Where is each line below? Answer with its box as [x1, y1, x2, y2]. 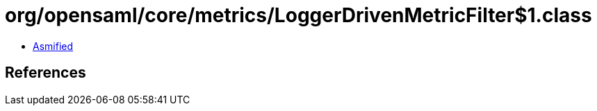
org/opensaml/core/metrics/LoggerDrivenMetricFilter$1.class [5, 3, 592, 27]
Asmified [33, 40, 74, 52]
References [5, 64, 86, 82]
